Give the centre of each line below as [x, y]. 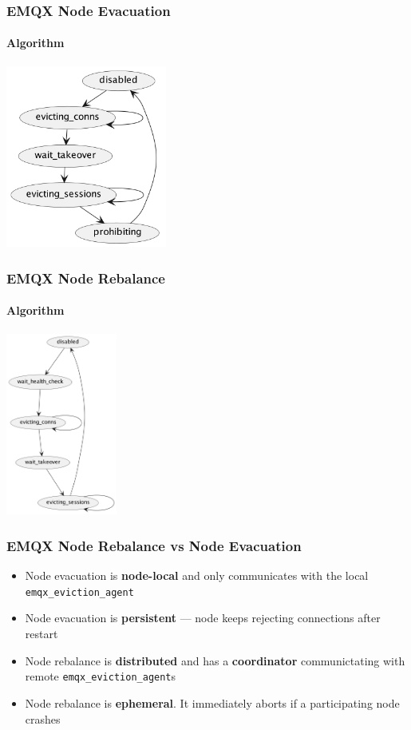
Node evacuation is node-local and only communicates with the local [197, 575]
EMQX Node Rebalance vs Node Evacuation [154, 545]
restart [41, 634]
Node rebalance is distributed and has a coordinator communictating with [215, 660]
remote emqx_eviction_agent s [101, 676]
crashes [43, 718]
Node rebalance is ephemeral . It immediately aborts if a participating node [212, 702]
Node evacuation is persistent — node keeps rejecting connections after [203, 618]
